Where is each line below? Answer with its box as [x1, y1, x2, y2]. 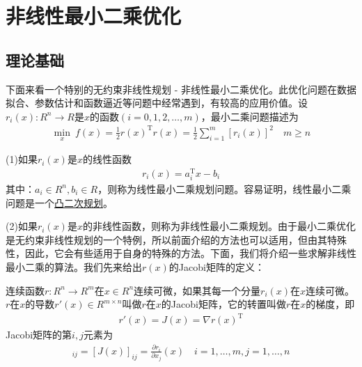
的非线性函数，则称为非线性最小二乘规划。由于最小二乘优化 [82, 219, 356, 233]
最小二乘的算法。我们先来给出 [6, 259, 142, 274]
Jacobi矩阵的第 [6, 327, 72, 342]
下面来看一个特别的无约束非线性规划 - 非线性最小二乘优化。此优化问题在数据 [6, 81, 356, 96]
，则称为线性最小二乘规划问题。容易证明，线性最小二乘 [97, 181, 352, 196]
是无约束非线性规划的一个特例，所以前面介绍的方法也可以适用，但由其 [6, 232, 327, 247]
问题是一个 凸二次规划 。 [6, 195, 113, 210]
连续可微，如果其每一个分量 [134, 283, 261, 297]
